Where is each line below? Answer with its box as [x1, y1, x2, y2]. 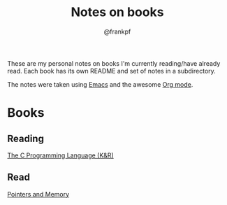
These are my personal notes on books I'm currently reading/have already [7, 59, 221, 67]
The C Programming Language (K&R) [7, 151, 114, 160]
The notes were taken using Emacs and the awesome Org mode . [7, 80, 193, 88]
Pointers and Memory [7, 190, 70, 198]
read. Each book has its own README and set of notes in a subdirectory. [7, 66, 217, 75]
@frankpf [103, 27, 131, 36]
